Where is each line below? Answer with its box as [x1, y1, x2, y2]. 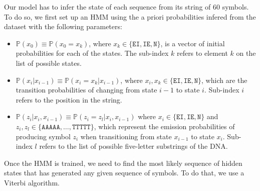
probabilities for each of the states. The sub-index [16, 48, 169, 58]
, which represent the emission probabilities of [94, 121, 235, 131]
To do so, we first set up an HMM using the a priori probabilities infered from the [4, 11, 256, 22]
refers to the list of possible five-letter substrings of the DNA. [39, 141, 228, 151]
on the [236, 48, 256, 58]
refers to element [176, 48, 228, 58]
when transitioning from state [80, 131, 172, 141]
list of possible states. [16, 57, 82, 68]
